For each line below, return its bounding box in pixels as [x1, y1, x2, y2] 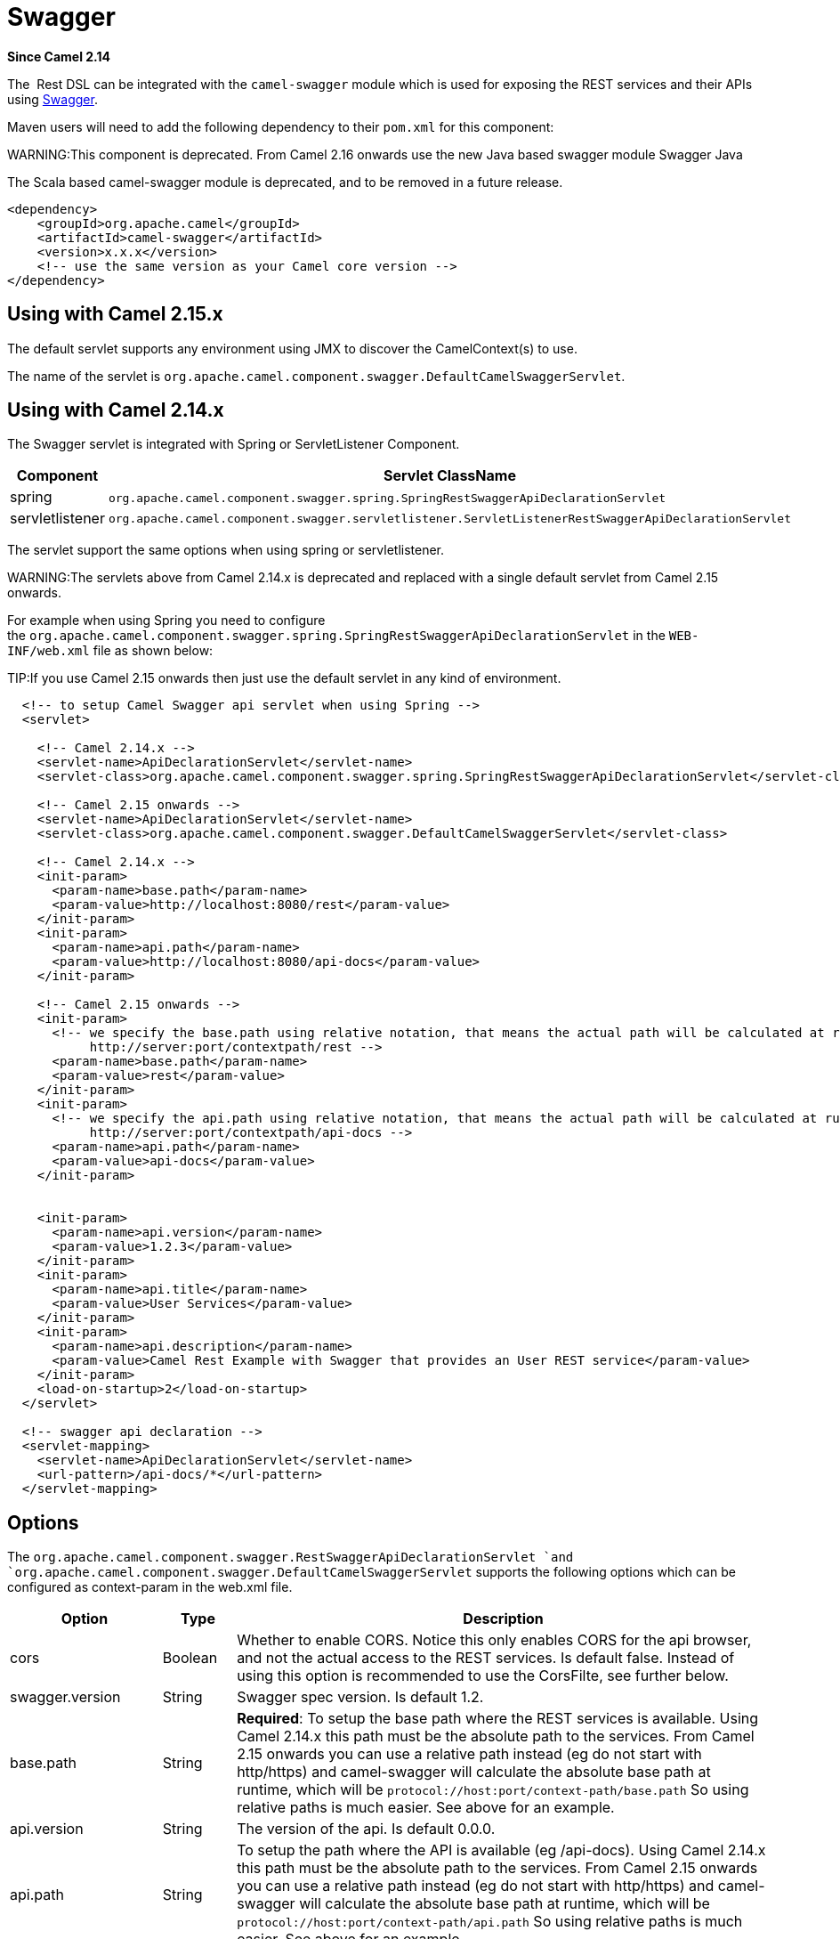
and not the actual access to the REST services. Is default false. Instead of [237, 1649, 735, 1667]
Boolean [162, 1649, 218, 1667]
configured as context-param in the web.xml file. [7, 1579, 293, 1595]
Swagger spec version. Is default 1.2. [237, 1688, 484, 1707]
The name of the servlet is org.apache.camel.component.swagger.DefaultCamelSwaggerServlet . [7, 368, 626, 384]
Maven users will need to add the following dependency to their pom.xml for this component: [7, 118, 554, 134]
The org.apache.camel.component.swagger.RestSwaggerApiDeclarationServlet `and [7, 1549, 574, 1565]
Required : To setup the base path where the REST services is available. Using [237, 1709, 759, 1728]
